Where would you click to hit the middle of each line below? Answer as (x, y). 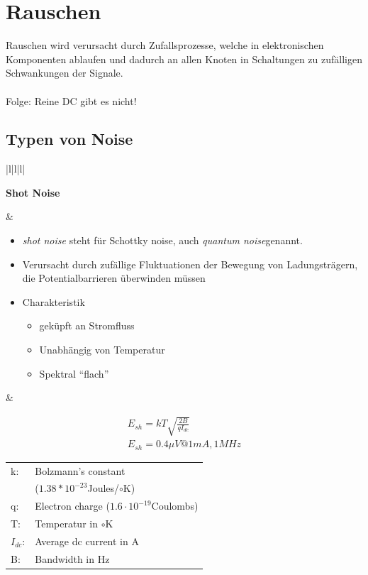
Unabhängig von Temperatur (102, 350)
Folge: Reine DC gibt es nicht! (71, 100)
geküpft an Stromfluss (87, 325)
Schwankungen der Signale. (65, 73)
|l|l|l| (16, 169)
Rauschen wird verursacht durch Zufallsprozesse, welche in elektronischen (165, 45)
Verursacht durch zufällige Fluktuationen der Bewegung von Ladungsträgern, (190, 264)
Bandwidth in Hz (72, 558)
